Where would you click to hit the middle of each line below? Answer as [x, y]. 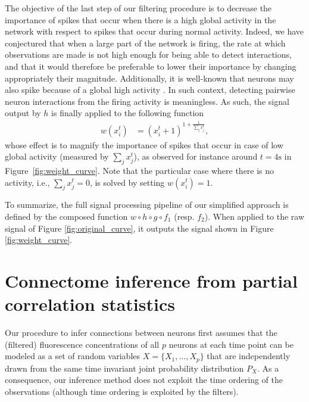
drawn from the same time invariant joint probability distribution [124, 368]
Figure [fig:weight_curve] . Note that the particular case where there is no [140, 170]
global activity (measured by [57, 156]
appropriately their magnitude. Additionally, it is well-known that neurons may [149, 78]
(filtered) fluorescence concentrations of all [82, 344]
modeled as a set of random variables [73, 356]
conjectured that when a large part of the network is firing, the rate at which [145, 43]
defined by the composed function [66, 216]
